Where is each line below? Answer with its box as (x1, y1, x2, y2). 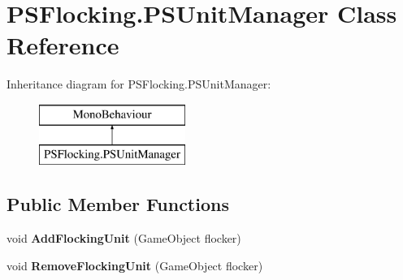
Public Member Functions (6, 192, 229, 217)
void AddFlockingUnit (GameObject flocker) (6, 230, 241, 247)
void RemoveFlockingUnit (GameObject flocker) (6, 256, 263, 274)
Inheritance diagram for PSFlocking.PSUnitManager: (6, 75, 271, 93)
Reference (6, 28, 119, 62)
